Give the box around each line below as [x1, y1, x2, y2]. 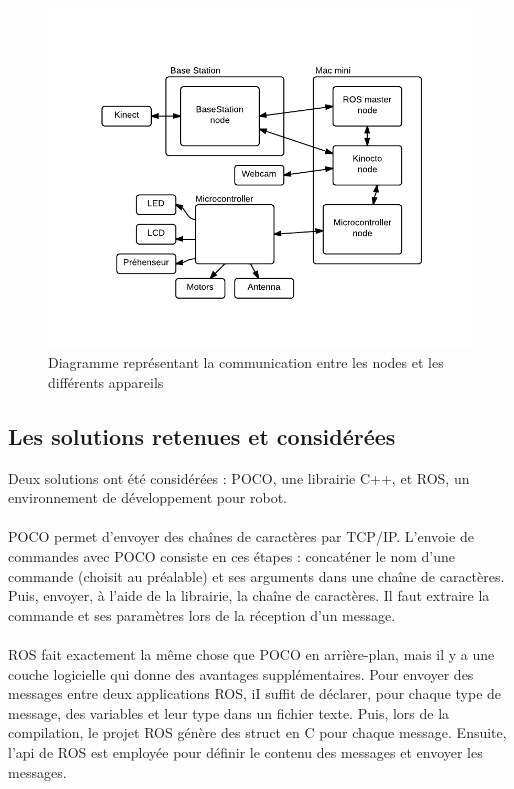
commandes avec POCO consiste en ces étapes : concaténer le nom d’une [8, 546, 455, 567]
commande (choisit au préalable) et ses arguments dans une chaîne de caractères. [8, 565, 505, 586]
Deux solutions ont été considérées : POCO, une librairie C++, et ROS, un [8, 467, 470, 488]
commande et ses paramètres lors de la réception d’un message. [8, 604, 396, 625]
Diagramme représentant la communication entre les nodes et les [48, 352, 444, 373]
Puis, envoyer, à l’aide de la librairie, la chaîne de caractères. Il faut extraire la [8, 585, 490, 606]
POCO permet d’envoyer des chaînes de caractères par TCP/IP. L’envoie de [8, 526, 474, 547]
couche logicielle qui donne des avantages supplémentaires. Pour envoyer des [8, 663, 474, 684]
